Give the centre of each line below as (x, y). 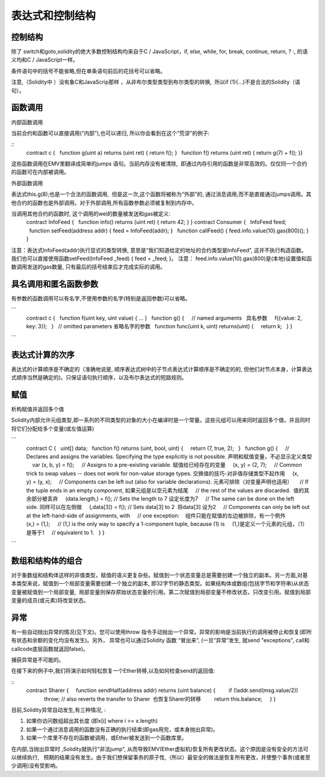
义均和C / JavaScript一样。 (45, 60)
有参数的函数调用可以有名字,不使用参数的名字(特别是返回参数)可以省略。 (101, 299)
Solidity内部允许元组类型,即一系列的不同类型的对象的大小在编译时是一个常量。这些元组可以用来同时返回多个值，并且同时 (161, 420)
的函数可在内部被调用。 (40, 172)
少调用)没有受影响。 (36, 766)
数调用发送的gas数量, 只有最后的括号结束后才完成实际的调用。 (88, 267)
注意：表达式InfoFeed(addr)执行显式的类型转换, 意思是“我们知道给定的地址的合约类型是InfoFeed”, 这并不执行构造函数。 (159, 250)
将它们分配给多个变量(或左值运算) (53, 428)
